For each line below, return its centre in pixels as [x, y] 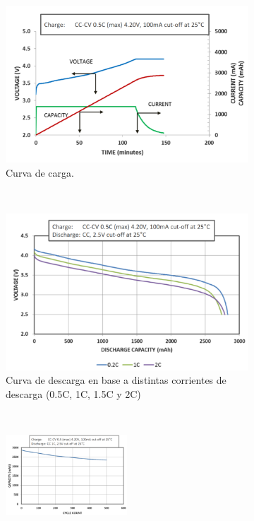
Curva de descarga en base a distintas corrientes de [116, 380]
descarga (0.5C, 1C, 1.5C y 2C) [73, 393]
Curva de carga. [40, 173]
